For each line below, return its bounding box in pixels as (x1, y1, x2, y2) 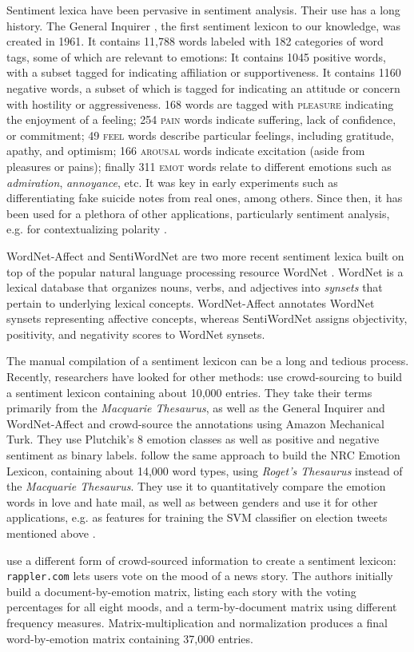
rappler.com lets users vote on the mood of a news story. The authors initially (6, 567, 393, 584)
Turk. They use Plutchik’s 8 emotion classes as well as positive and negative (6, 431, 380, 447)
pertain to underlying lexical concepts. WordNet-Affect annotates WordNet (6, 294, 375, 311)
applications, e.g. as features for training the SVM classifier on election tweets (6, 509, 388, 526)
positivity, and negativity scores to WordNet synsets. (6, 325, 265, 342)
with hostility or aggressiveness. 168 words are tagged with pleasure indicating (6, 95, 394, 112)
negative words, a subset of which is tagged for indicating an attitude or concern (6, 79, 400, 96)
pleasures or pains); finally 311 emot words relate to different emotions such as (6, 157, 392, 174)
